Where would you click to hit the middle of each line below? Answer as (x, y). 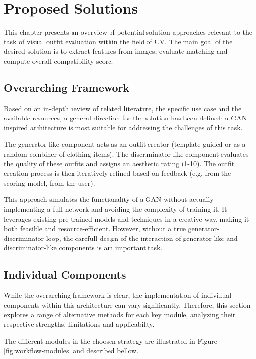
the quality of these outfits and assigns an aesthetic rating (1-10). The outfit (119, 163)
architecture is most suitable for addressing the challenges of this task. (136, 127)
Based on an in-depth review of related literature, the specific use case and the (123, 108)
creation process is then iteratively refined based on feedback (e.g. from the (118, 173)
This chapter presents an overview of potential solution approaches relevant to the (128, 32)
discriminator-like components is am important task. (83, 248)
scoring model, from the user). (50, 182)
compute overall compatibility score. (59, 60)
